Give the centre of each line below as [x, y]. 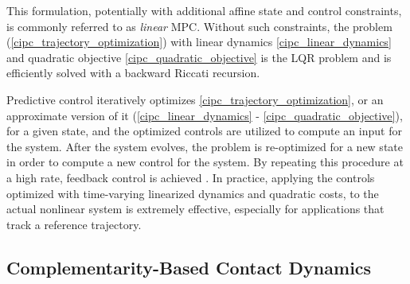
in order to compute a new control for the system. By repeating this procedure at [205, 162]
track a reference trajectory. [74, 224]
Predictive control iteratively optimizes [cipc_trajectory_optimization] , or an [195, 99]
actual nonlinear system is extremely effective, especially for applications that [195, 209]
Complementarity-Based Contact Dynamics [189, 267]
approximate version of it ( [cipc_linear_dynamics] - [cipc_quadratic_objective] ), [205, 115]
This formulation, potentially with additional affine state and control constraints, [204, 10]
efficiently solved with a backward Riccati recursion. [133, 73]
